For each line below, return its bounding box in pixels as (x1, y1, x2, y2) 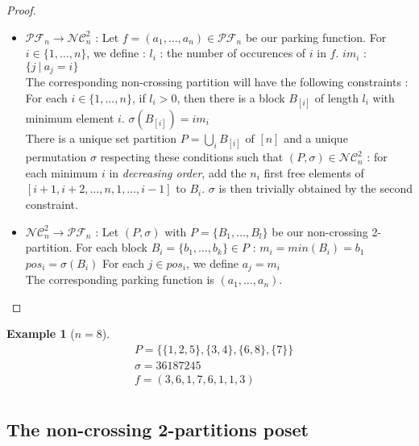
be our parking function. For (245, 28, 387, 45)
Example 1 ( (6, 325, 75, 342)
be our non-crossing (272, 223, 368, 240)
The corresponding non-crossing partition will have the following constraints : (25, 73, 409, 90)
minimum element (25, 110, 114, 127)
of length (314, 89, 359, 106)
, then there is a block (176, 89, 285, 106)
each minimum (25, 164, 98, 181)
